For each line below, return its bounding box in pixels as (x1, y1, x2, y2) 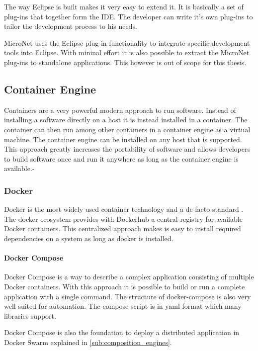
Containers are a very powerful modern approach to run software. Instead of (4, 104, 236, 115)
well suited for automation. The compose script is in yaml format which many (4, 301, 242, 311)
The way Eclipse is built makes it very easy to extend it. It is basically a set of (4, 1, 244, 11)
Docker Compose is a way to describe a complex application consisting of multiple (4, 271, 254, 282)
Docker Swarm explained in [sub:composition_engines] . (4, 337, 172, 347)
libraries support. (4, 310, 56, 321)
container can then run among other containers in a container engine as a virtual (4, 124, 251, 134)
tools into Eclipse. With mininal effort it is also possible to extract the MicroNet (4, 47, 250, 58)
